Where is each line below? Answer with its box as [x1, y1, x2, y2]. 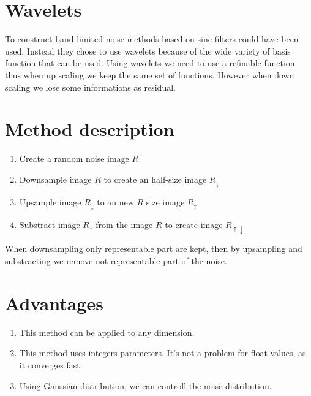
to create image [165, 218, 223, 231]
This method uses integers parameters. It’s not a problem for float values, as [19, 346, 306, 359]
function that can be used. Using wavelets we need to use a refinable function [5, 56, 295, 69]
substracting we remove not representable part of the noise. [5, 254, 227, 267]
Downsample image [19, 172, 92, 185]
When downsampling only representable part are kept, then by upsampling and [5, 242, 302, 255]
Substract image [19, 218, 80, 231]
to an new [97, 195, 134, 208]
